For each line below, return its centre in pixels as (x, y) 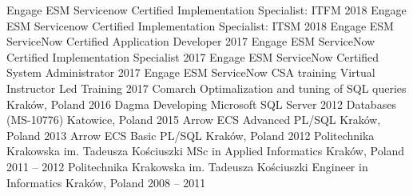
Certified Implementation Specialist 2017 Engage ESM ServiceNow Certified (193, 56)
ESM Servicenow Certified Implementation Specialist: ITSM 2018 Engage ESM (200, 25)
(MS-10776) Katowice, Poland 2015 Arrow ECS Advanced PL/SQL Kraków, (194, 120)
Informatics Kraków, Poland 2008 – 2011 (106, 182)
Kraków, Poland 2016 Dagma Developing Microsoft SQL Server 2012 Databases (201, 104)
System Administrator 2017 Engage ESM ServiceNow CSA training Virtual (191, 72)
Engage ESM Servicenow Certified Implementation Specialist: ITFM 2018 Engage (206, 10)
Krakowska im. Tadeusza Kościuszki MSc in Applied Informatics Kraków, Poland (206, 151)
